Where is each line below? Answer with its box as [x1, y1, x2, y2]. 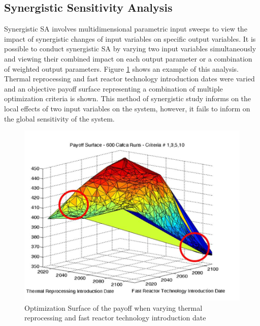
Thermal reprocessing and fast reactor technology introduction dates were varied [4, 73, 255, 84]
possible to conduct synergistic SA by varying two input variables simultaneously [4, 43, 256, 54]
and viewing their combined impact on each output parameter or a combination [4, 53, 252, 64]
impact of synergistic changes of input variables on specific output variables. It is [4, 33, 256, 44]
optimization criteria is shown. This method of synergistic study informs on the [4, 93, 251, 104]
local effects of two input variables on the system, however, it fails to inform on [4, 103, 250, 113]
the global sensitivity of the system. [4, 113, 115, 124]
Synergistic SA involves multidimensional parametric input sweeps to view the [4, 23, 247, 34]
